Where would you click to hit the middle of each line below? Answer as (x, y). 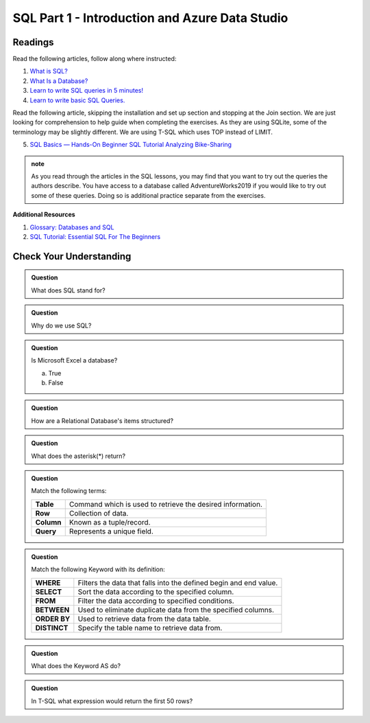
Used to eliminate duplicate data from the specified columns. (176, 610)
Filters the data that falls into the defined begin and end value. (178, 582)
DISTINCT (52, 628)
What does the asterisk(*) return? (78, 456)
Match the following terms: (69, 491)
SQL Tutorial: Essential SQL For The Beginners (95, 236)
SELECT (49, 592)
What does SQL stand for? (68, 290)
